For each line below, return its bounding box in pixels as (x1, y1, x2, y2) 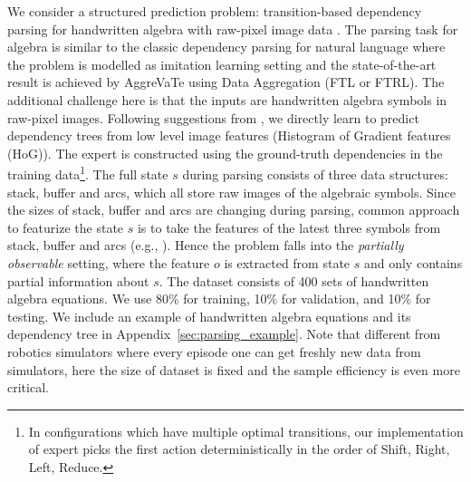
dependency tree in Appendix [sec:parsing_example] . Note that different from (7, 324, 441, 343)
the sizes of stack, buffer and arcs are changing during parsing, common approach (7, 200, 460, 219)
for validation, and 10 (281, 289, 401, 308)
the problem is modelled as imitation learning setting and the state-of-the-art (7, 54, 437, 73)
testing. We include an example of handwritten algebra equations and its (7, 306, 411, 325)
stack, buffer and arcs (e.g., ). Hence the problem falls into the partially (7, 236, 404, 255)
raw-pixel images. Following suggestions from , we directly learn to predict (7, 108, 419, 127)
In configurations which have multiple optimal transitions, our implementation (28, 421, 464, 440)
